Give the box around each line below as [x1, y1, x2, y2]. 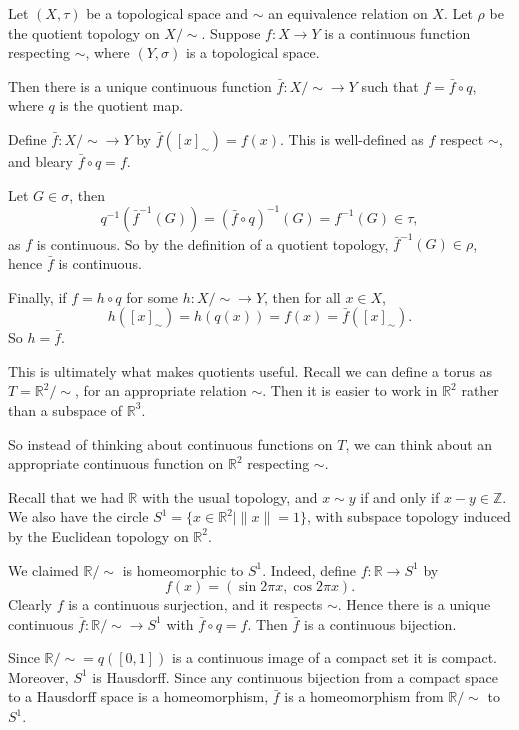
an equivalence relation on [268, 3, 428, 23]
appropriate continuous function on [8, 453, 224, 474]
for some [126, 286, 179, 307]
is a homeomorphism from [284, 686, 444, 707]
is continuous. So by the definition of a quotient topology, [36, 233, 389, 254]
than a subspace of [8, 399, 123, 420]
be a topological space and [86, 3, 249, 23]
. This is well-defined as [280, 128, 424, 149]
